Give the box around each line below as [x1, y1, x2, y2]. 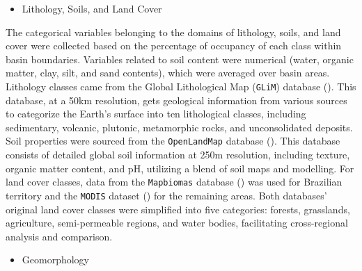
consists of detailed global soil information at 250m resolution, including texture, [6, 147, 350, 162]
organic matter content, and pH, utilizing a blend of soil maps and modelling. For [6, 161, 354, 175]
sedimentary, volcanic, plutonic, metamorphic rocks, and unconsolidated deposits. [6, 120, 353, 134]
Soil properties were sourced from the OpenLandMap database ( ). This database [6, 133, 340, 148]
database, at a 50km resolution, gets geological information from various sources [6, 92, 347, 107]
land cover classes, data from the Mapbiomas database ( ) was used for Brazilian [6, 174, 343, 189]
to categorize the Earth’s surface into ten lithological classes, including [6, 106, 306, 121]
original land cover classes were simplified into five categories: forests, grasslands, [6, 202, 350, 216]
